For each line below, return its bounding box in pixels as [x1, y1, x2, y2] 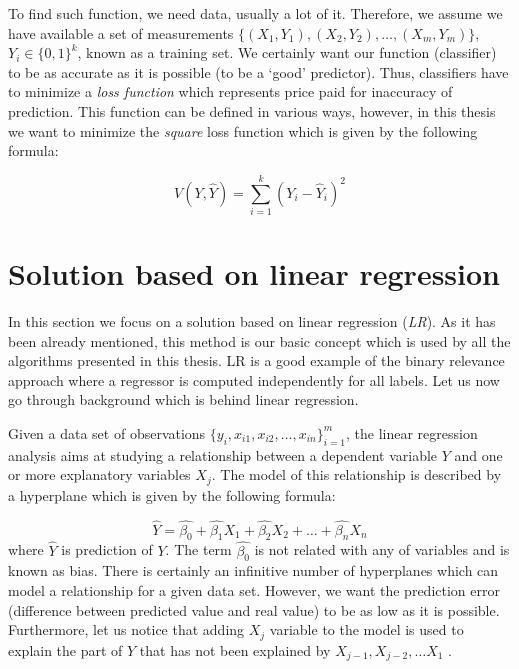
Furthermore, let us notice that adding [8, 619, 245, 640]
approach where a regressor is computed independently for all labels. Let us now [8, 369, 500, 390]
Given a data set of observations [8, 422, 206, 443]
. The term [165, 539, 232, 560]
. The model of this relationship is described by [211, 464, 502, 485]
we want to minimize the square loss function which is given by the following [8, 120, 478, 141]
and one [454, 444, 503, 465]
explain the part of [8, 639, 123, 660]
